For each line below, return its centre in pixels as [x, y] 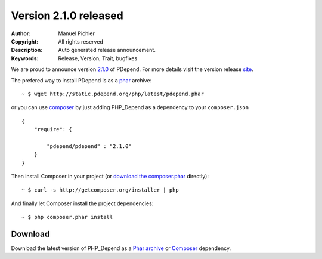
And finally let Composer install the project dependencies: [82, 203]
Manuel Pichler [76, 33]
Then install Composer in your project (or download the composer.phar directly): [110, 177]
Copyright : [25, 41]
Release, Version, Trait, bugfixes [98, 58]
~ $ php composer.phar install [67, 217]
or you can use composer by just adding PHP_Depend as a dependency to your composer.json [130, 107]
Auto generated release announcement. [107, 50]
